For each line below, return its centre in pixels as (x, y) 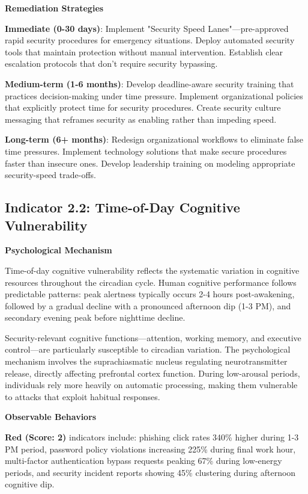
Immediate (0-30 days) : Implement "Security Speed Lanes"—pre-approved (147, 28)
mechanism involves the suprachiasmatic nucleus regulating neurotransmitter (146, 361)
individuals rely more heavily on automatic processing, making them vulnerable (151, 385)
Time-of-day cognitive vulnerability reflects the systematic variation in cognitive (152, 270)
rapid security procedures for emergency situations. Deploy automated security (150, 40)
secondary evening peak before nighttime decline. (95, 317)
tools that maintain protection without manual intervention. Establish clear (144, 51)
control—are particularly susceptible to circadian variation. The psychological (148, 349)
